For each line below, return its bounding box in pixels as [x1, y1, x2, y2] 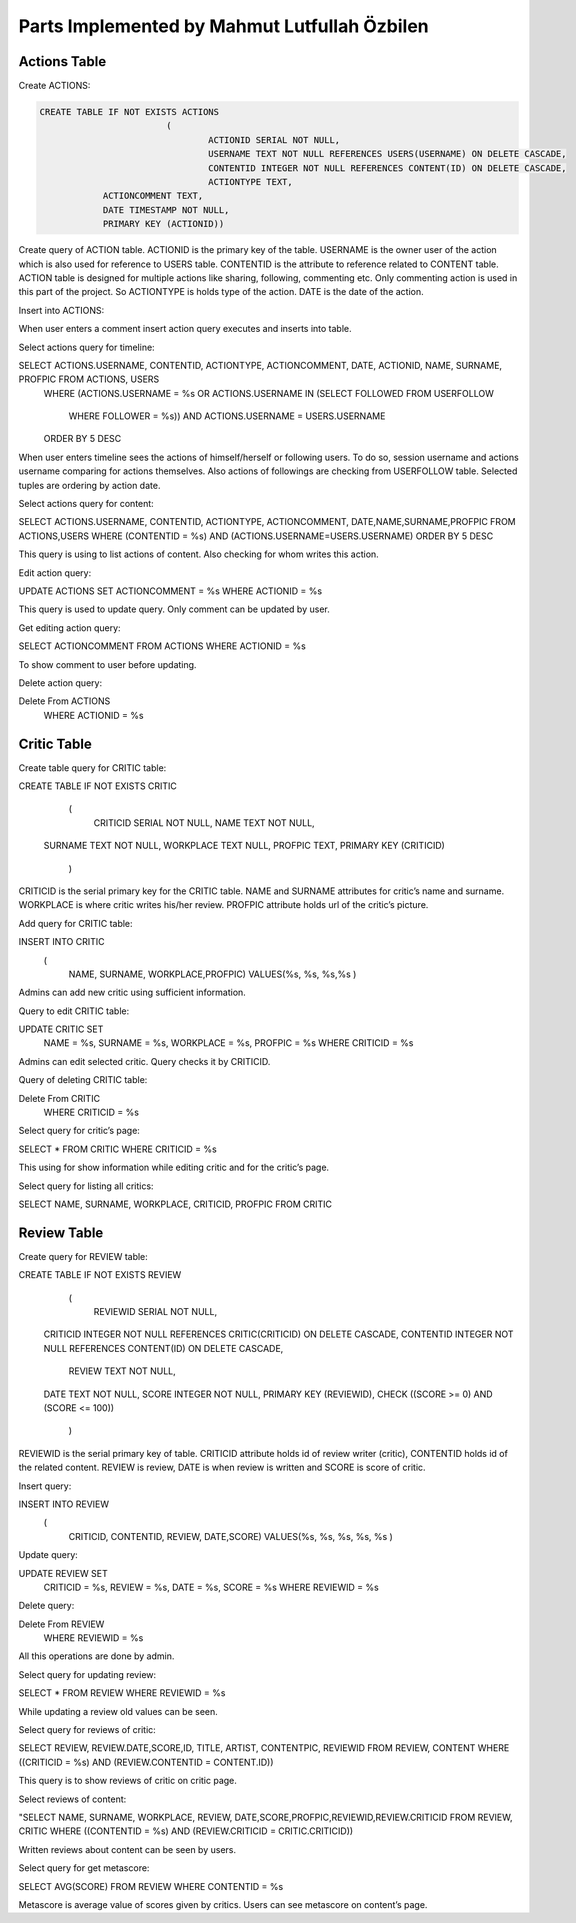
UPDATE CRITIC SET [18, 1023, 104, 1035]
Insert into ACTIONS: [18, 304, 105, 316]
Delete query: [18, 1600, 75, 1612]
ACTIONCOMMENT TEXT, [102, 190, 204, 202]
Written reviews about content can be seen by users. [18, 1843, 237, 1855]
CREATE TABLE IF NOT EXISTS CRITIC [18, 780, 177, 792]
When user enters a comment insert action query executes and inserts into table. [18, 323, 352, 335]
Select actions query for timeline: [18, 341, 155, 353]
